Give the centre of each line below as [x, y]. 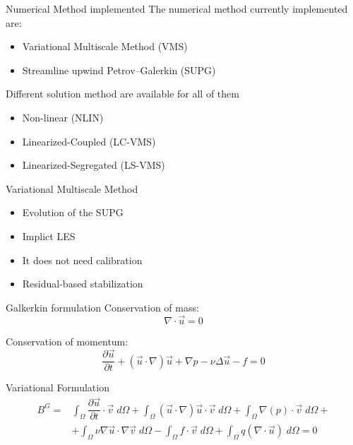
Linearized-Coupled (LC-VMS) [89, 141]
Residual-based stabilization [83, 284]
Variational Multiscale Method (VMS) [105, 46]
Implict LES [49, 236]
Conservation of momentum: [67, 341]
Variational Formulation [58, 387]
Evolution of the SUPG [73, 212]
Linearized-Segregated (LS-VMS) [94, 165]
